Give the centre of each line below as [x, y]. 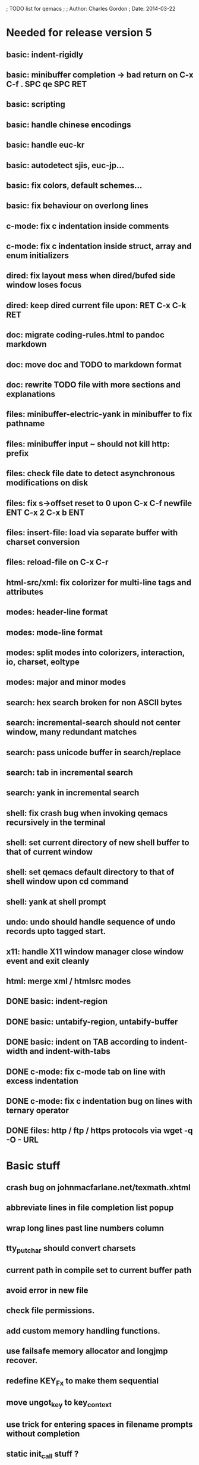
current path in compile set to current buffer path [99, 1270]
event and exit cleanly [48, 961]
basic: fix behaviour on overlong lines [77, 206]
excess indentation [42, 1081]
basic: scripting [36, 105]
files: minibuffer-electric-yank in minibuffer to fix [99, 415]
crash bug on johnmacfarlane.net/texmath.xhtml [99, 1188]
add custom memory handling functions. [83, 1331]
